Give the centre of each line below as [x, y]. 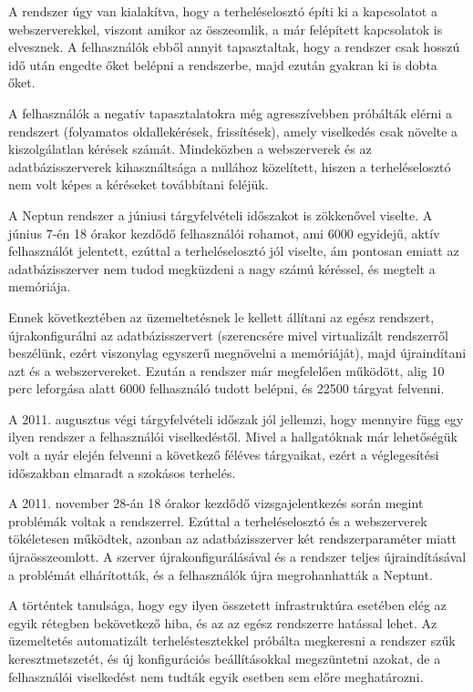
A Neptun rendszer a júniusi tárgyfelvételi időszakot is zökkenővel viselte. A [221, 214]
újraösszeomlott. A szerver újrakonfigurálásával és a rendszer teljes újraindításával [237, 557]
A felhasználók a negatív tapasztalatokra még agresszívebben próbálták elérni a [230, 112]
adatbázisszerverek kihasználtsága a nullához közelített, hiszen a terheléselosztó [230, 166]
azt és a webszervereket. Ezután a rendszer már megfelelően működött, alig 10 [226, 370]
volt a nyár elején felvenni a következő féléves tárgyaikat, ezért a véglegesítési [224, 455]
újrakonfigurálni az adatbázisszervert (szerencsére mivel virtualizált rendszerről [228, 335]
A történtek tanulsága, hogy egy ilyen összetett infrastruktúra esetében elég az [227, 605]
